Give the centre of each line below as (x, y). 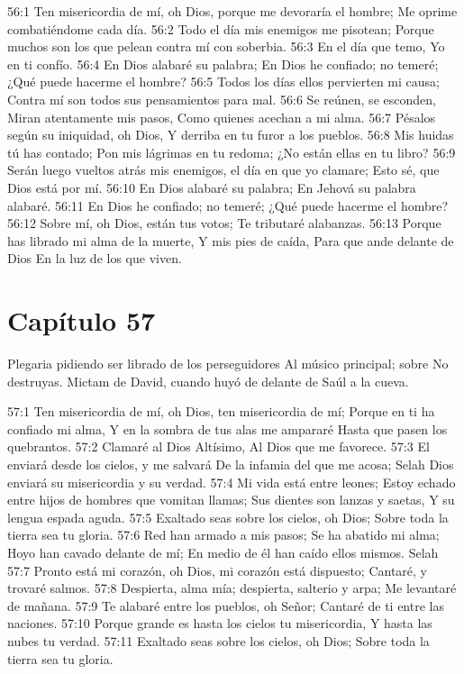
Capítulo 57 (82, 320)
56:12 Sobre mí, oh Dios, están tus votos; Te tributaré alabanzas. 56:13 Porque (224, 223)
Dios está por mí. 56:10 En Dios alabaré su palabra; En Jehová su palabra (212, 187)
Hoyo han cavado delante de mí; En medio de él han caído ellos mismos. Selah (223, 552)
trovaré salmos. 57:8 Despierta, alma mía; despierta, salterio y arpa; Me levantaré (232, 588)
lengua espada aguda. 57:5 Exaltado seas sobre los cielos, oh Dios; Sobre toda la (228, 517)
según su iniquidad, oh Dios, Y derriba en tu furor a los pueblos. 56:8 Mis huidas (231, 135)
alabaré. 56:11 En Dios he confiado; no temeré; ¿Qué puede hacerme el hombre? (228, 205)
